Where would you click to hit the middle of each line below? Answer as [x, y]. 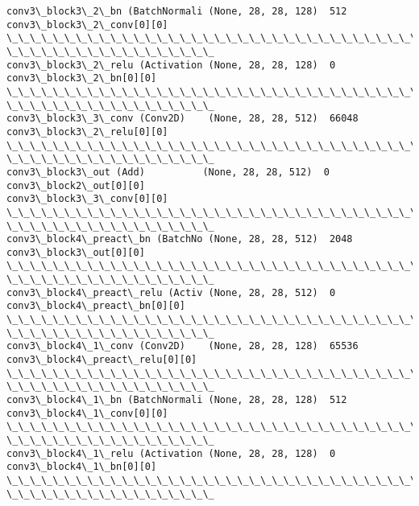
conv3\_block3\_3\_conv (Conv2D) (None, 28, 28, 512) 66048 [183, 119]
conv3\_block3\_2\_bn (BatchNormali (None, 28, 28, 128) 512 [177, 11]
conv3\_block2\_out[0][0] [76, 185]
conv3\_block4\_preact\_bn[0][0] [96, 306]
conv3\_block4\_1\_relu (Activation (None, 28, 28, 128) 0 [171, 453]
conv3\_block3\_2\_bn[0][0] [82, 78]
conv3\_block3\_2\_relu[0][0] [87, 132]
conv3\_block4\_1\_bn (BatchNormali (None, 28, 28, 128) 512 [177, 400]
